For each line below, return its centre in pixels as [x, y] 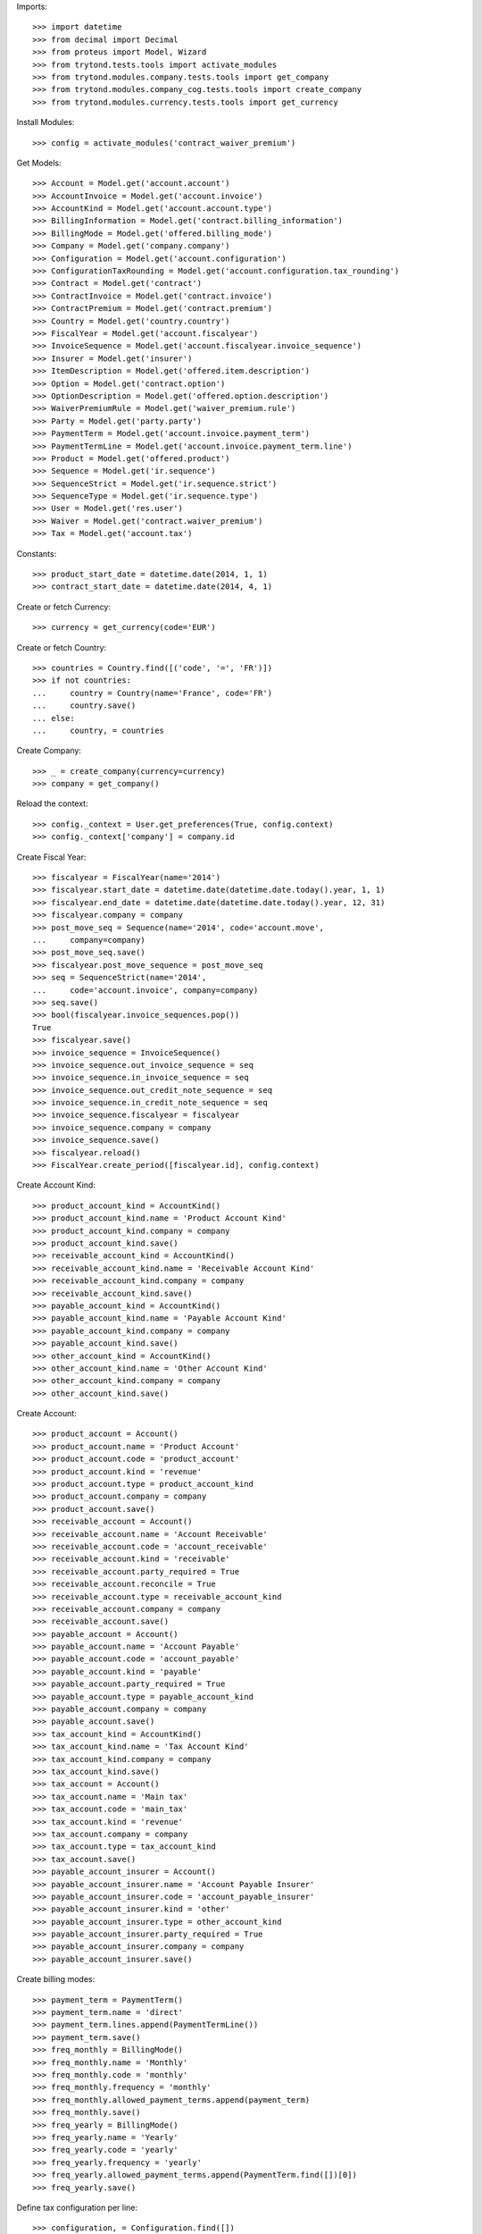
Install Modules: [46, 122]
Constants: [37, 553]
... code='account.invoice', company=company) [145, 990]
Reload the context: [52, 803]
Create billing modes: [56, 1979]
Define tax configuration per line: [77, 2207]
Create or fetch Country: [62, 647]
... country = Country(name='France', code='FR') [152, 693]
